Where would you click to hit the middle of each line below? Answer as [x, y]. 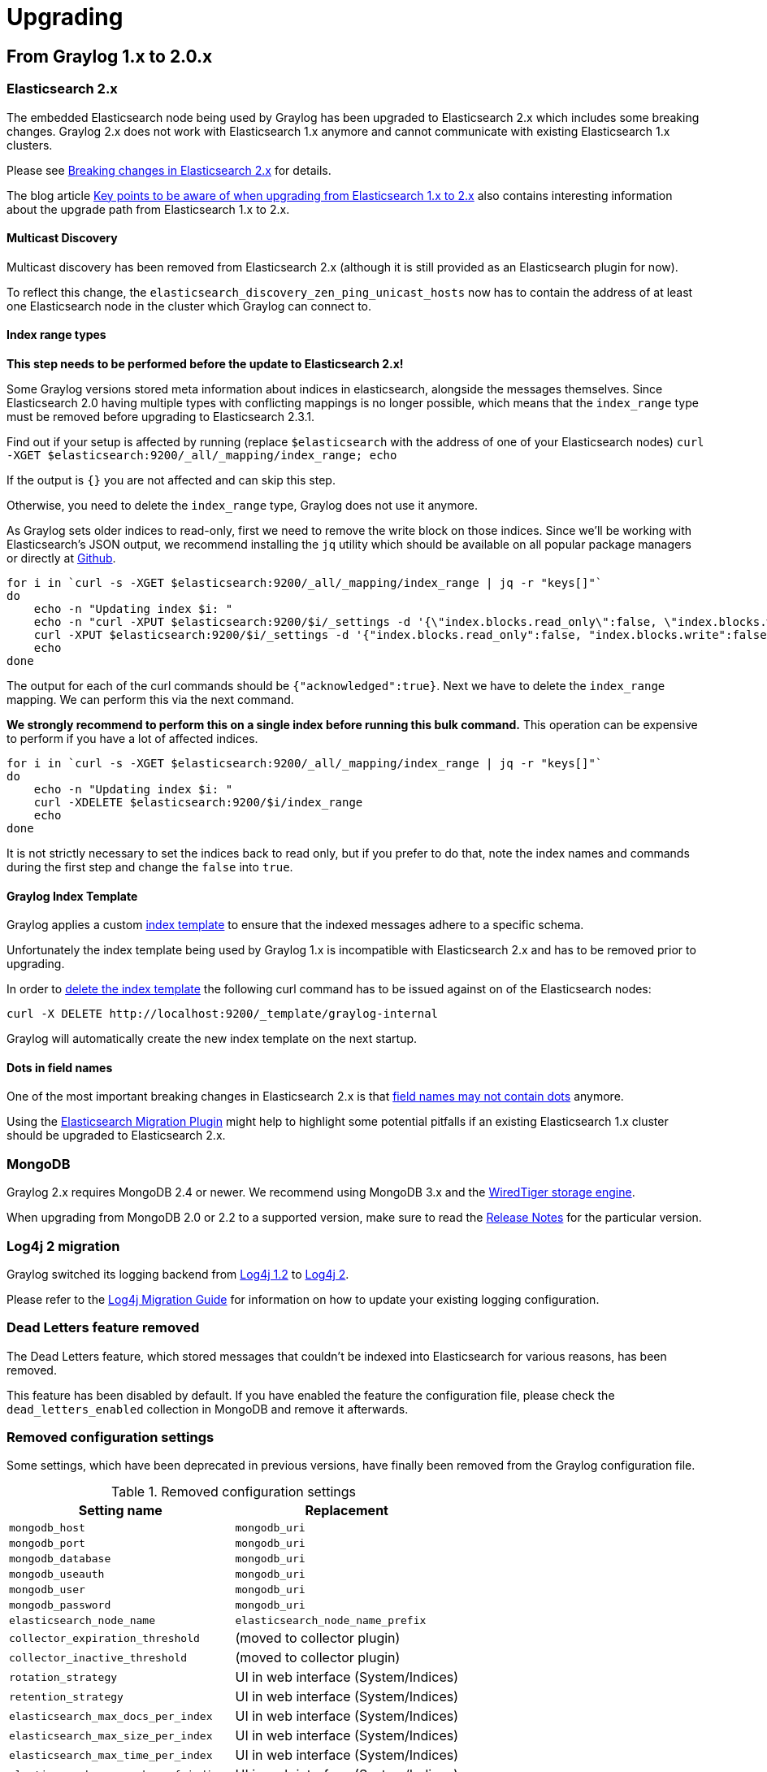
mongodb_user [47, 1590]
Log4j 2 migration [63, 1246]
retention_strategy [66, 1696]
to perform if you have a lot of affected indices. [132, 738]
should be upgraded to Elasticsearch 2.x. [116, 1136]
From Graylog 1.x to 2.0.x [110, 56]
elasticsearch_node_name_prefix [331, 1621]
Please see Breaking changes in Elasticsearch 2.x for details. [169, 170]
